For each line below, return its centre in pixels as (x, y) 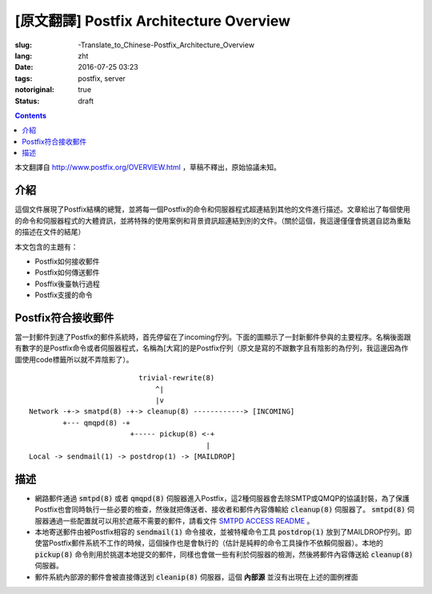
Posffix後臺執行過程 (67, 284)
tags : (24, 78)
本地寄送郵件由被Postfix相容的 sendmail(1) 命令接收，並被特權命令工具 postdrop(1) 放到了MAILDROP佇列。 (220, 531)
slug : (23, 45)
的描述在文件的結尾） (50, 232)
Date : (24, 67)
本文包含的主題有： (46, 246)
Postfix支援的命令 (64, 295)
